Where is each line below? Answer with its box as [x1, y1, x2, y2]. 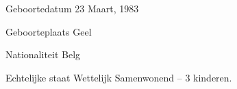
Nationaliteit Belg [5, 47, 81, 62]
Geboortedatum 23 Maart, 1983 [5, 1, 139, 15]
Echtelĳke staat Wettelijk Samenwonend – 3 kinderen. [5, 70, 232, 84]
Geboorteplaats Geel [5, 24, 92, 38]
